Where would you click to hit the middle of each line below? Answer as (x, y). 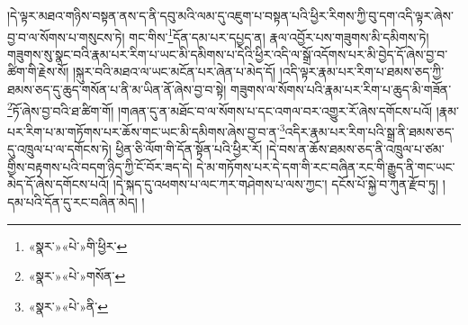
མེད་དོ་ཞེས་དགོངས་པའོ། (58, 184)
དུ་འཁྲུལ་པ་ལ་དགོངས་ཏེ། (59, 149)
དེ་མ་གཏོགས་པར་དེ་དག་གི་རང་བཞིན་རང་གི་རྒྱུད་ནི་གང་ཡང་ (326, 166)
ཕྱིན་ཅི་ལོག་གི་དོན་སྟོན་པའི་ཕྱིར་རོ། (189, 149)
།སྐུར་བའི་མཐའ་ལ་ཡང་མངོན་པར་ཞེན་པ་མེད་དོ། (175, 72)
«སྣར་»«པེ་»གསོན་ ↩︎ (77, 276)
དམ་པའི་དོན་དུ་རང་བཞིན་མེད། (72, 201)
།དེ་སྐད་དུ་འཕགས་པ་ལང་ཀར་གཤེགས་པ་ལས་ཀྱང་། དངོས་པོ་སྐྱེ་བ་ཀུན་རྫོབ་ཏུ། (276, 184)
